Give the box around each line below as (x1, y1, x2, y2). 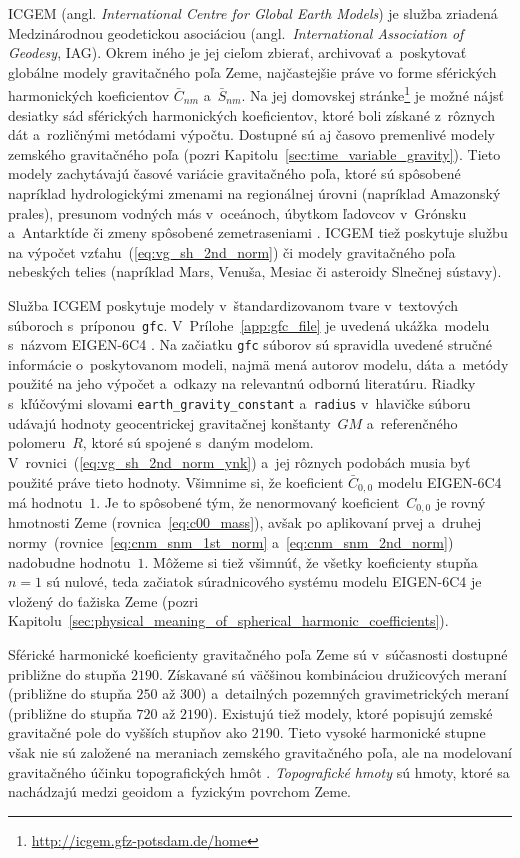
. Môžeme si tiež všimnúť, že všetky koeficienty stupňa (144, 551, 478, 572)
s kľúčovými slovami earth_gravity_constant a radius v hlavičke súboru (8, 393, 471, 414)
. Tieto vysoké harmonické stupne (279, 722, 486, 743)
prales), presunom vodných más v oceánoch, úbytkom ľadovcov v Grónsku (8, 202, 467, 223)
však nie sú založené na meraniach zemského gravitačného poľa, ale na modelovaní (8, 741, 512, 762)
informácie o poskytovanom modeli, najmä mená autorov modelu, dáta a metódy (8, 353, 509, 374)
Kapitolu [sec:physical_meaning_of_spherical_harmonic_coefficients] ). (8, 610, 449, 631)
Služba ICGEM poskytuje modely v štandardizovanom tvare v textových (8, 294, 459, 315)
